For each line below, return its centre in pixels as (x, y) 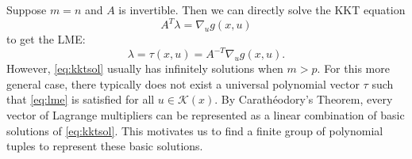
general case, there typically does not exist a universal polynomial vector (183, 83)
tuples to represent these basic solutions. (105, 146)
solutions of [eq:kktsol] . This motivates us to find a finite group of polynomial (195, 130)
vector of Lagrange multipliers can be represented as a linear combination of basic (206, 114)
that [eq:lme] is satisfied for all (81, 99)
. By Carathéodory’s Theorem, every (304, 99)
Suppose (27, 9)
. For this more (353, 68)
